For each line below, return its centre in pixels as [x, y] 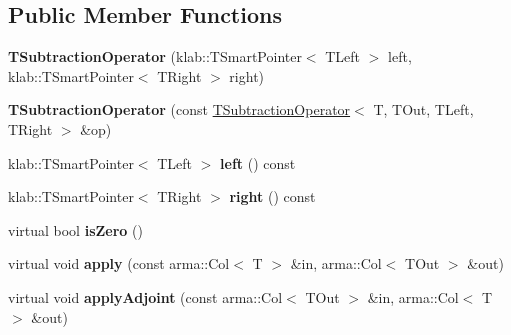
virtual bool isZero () [75, 229]
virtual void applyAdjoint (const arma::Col [145, 296]
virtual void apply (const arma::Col [119, 263]
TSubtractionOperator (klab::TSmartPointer [155, 56]
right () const [272, 196]
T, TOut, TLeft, [423, 109]
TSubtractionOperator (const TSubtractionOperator [179, 109]
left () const [258, 162]
